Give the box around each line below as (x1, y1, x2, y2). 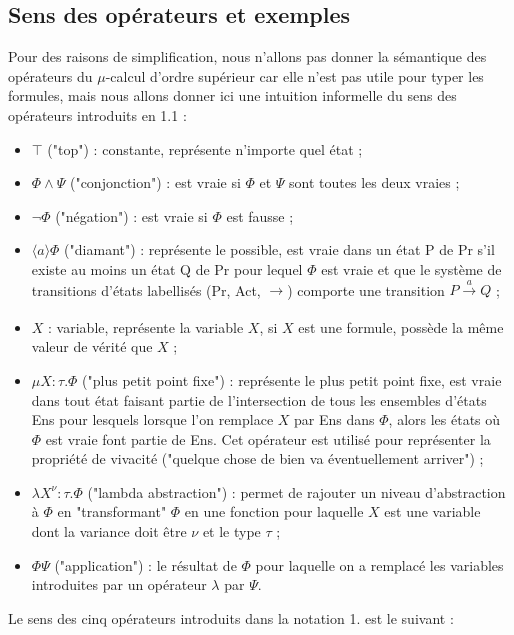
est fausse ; (226, 205, 294, 226)
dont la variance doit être (31, 521, 187, 542)
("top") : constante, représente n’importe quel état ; (47, 138, 363, 159)
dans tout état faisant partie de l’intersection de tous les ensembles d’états (31, 389, 487, 410)
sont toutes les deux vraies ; (289, 172, 460, 193)
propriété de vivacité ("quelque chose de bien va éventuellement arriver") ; (31, 448, 484, 469)
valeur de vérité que (31, 336, 153, 357)
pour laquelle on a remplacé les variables (255, 554, 504, 575)
